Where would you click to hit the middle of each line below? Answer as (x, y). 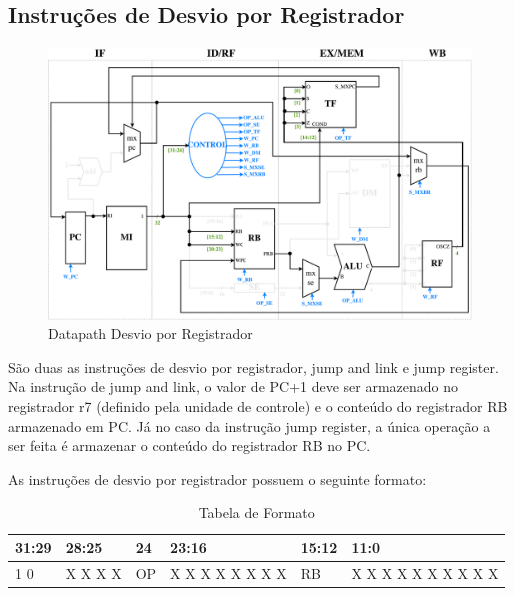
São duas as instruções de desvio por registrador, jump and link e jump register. (253, 366)
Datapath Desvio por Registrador (150, 333)
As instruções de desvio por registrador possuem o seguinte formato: (217, 478)
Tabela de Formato (256, 512)
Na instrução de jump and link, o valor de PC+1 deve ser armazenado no (233, 386)
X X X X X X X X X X (425, 572)
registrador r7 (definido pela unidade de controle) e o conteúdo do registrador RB (258, 406)
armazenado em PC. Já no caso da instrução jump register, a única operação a (249, 425)
